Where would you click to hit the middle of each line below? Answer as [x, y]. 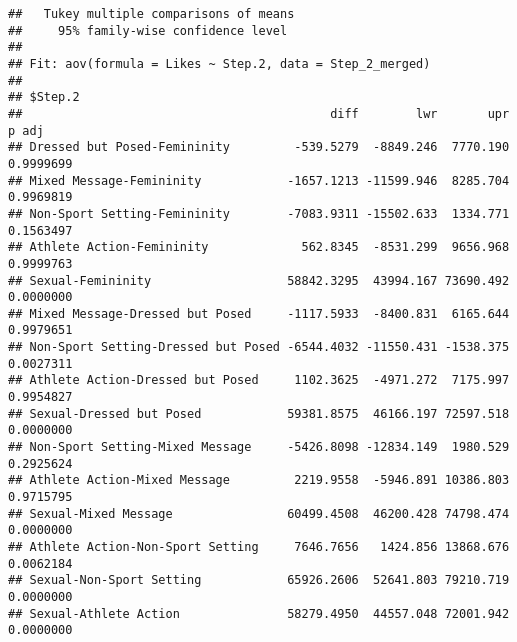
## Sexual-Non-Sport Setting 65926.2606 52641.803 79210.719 [259, 580]
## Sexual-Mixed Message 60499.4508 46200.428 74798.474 [259, 513]
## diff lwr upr [259, 113]
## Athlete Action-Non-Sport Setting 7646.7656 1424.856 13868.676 [259, 547]
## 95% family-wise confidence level [148, 30]
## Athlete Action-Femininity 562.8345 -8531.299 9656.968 [259, 247]
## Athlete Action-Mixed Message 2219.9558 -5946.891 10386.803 [259, 480]
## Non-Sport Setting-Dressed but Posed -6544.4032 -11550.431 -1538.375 [259, 347]
